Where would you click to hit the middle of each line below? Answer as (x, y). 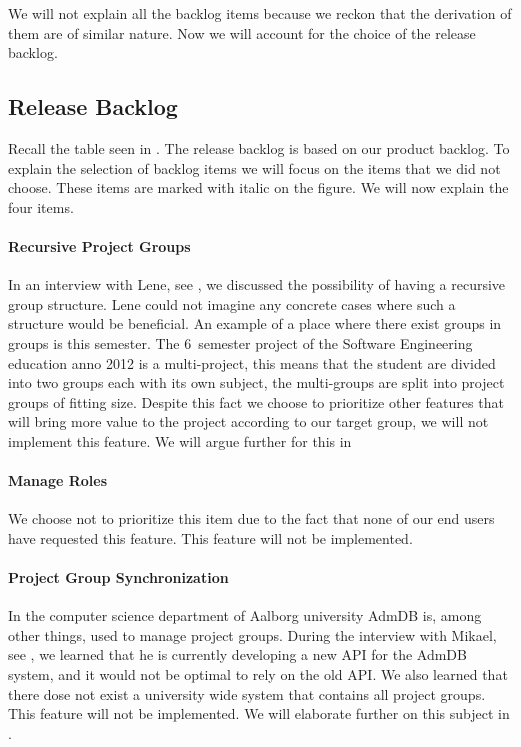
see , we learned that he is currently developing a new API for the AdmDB (237, 654)
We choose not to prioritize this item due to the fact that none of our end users (251, 518)
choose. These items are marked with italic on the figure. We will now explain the (258, 187)
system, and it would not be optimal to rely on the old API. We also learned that (258, 674)
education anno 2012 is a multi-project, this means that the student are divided (252, 362)
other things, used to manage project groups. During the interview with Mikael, (252, 634)
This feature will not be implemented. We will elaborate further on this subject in (259, 713)
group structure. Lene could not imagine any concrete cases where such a (232, 303)
